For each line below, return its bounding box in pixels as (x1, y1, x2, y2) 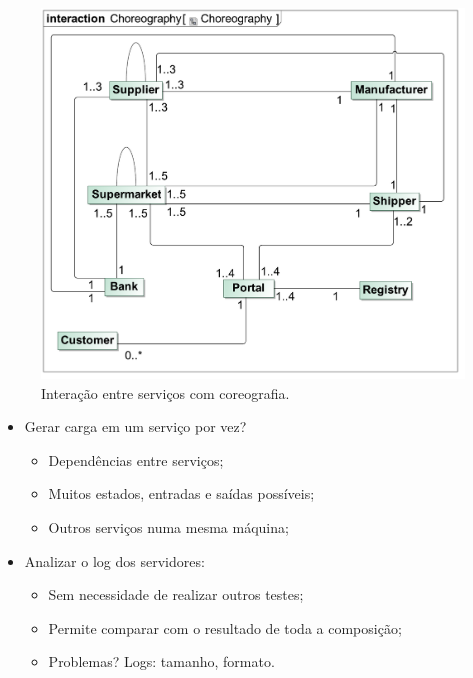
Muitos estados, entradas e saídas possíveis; (48, 483, 315, 504)
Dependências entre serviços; (48, 449, 224, 470)
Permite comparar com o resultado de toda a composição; (48, 617, 402, 638)
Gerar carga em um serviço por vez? (24, 416, 247, 437)
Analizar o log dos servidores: (24, 550, 205, 571)
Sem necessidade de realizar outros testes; (48, 584, 304, 605)
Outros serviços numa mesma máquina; (48, 516, 289, 537)
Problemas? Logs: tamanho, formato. (48, 651, 275, 672)
